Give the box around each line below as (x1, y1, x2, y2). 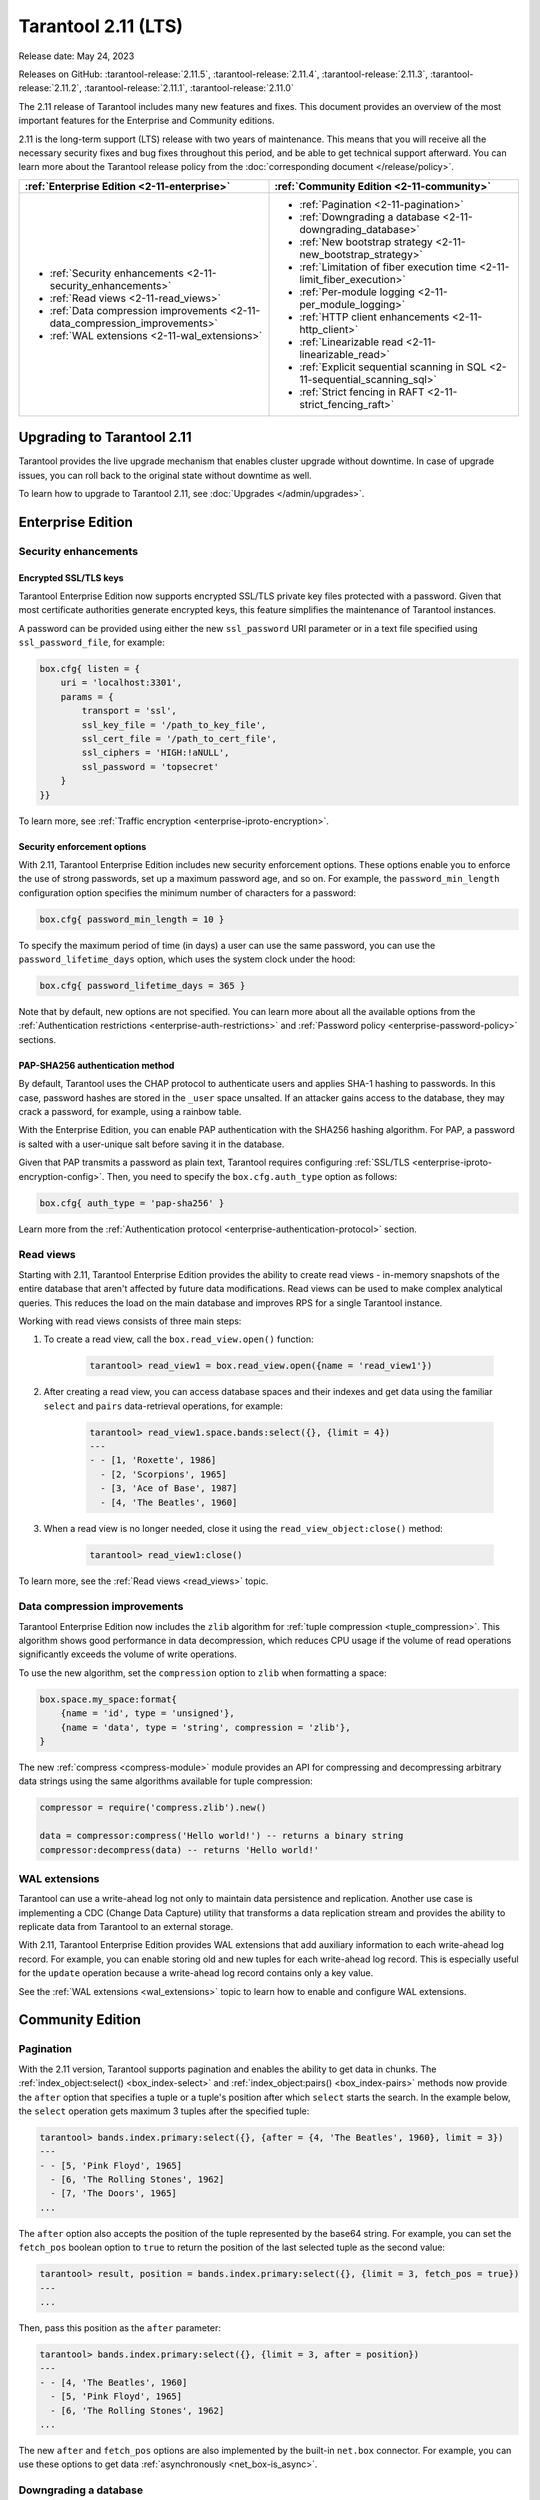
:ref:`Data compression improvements (49, 303, 228, 317)
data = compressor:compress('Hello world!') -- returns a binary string (39, 1830, 404, 1842)
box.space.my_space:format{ (39, 1693, 177, 1705)
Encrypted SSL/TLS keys (18, 571, 124, 584)
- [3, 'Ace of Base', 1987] (100, 1483, 238, 1494)
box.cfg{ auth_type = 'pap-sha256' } (39, 1197, 225, 1209)
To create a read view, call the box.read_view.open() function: (43, 1333, 314, 1345)
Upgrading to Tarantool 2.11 (18, 429, 192, 446)
